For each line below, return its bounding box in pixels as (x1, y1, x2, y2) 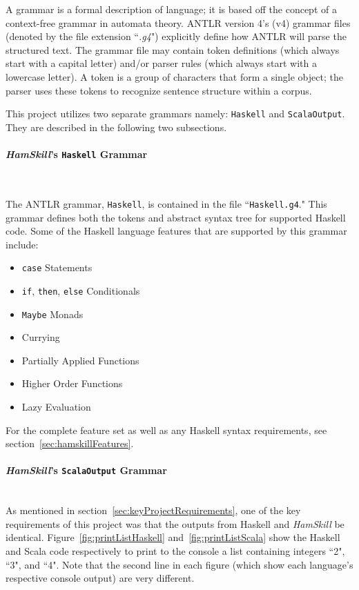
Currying (21, 330, 60, 344)
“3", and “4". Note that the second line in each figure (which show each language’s (6, 557, 353, 571)
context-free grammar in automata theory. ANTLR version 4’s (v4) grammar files (6, 15, 351, 30)
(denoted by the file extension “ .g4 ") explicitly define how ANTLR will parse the (6, 29, 347, 43)
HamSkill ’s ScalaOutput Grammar (6, 463, 167, 478)
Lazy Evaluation (21, 400, 91, 414)
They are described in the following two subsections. (6, 119, 227, 134)
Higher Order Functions (21, 376, 123, 391)
